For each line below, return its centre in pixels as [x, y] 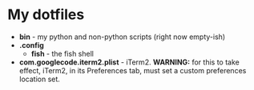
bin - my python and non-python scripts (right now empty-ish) [122, 37]
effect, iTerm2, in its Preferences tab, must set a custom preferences [133, 70]
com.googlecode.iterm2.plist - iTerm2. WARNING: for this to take [129, 62]
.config [32, 45]
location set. [40, 79]
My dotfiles [46, 15]
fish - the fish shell [62, 53]
